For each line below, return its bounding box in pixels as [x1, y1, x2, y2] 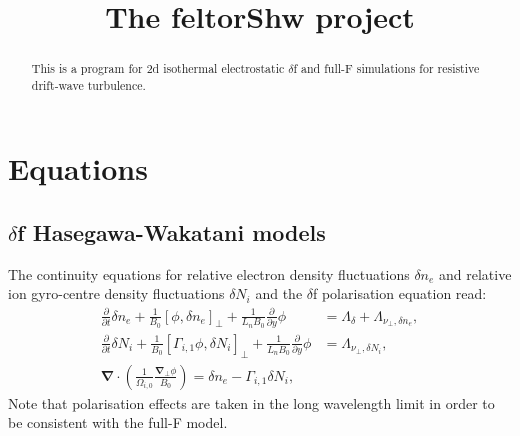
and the [255, 283, 303, 304]
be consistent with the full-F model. [8, 412, 228, 433]
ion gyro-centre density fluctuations [8, 283, 225, 304]
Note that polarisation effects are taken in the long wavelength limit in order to [8, 392, 495, 413]
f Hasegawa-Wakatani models [17, 217, 326, 248]
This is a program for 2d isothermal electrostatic [31, 60, 285, 77]
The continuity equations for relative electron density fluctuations [8, 263, 410, 284]
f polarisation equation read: [313, 283, 487, 304]
